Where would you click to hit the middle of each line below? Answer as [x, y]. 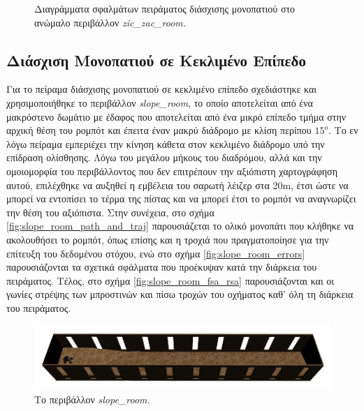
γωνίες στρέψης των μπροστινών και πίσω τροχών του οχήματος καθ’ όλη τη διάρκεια [180, 294]
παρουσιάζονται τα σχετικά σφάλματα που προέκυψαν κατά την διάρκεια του [162, 267]
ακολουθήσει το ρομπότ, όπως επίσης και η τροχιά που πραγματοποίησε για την [168, 239]
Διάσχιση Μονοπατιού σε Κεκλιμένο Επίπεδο [156, 60]
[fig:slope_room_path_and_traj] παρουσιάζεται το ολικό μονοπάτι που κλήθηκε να [180, 226]
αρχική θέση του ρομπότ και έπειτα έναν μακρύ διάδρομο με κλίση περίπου [159, 130]
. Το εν [343, 130]
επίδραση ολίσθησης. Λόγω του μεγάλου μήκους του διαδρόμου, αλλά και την [164, 157]
